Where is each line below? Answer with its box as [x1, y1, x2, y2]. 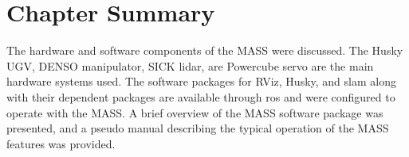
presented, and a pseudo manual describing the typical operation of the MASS [6, 120, 389, 136]
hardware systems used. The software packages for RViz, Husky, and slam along [6, 73, 396, 90]
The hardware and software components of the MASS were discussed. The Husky [6, 42, 403, 59]
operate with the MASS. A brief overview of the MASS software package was [6, 104, 383, 121]
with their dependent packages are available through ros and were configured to [6, 88, 395, 105]
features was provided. [6, 135, 116, 151]
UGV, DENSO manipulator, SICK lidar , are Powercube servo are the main [6, 57, 374, 74]
